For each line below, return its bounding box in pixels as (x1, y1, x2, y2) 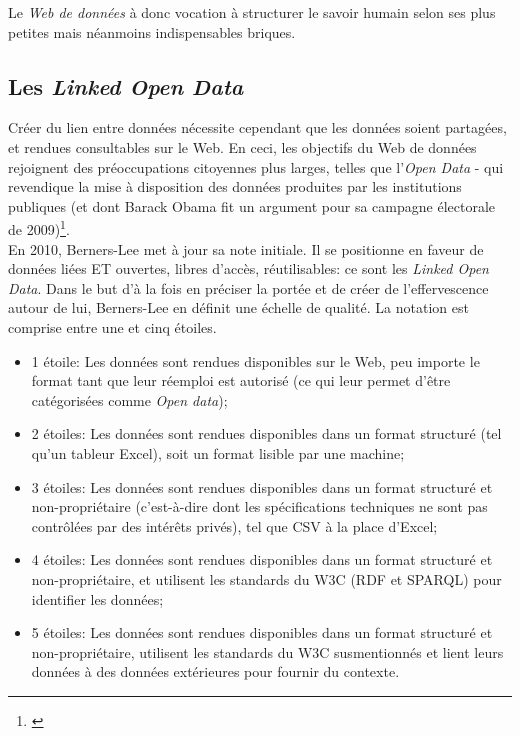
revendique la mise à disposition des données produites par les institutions (8, 176, 462, 197)
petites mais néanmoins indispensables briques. (8, 21, 296, 42)
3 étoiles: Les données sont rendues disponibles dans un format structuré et (31, 476, 493, 497)
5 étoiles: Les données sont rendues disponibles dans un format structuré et (31, 622, 493, 643)
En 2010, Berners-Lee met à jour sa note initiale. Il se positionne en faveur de (8, 238, 484, 259)
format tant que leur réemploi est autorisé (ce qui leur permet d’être (31, 370, 451, 391)
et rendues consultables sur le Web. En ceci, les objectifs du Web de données (8, 136, 477, 157)
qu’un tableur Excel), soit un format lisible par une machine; (31, 442, 405, 463)
